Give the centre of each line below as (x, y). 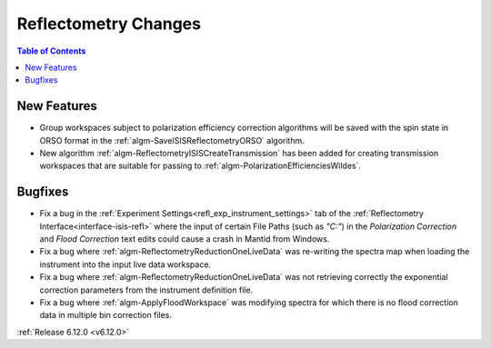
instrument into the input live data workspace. (125, 264)
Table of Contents (51, 51)
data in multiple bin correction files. (106, 315)
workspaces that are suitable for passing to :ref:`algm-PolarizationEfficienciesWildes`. (200, 166)
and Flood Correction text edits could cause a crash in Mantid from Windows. (185, 239)
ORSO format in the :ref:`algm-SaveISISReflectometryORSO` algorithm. (172, 140)
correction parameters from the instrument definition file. (146, 290)
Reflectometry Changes (109, 24)
